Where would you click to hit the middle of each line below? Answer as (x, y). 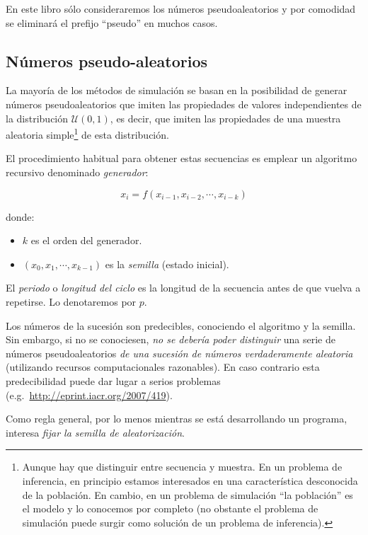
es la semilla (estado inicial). (167, 264)
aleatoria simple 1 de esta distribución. (87, 133)
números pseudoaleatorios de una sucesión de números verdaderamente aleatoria (179, 353)
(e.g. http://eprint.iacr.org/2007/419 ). (89, 395)
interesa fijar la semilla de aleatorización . (95, 432)
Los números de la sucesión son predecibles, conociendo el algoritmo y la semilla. (181, 325)
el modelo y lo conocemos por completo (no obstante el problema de (170, 508)
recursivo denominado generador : (77, 172)
